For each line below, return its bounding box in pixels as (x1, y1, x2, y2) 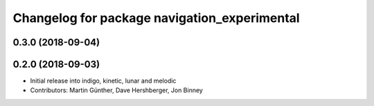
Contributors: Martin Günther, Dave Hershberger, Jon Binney (30, 86, 204, 94)
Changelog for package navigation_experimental (12, 10, 301, 25)
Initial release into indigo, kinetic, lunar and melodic (30, 76, 177, 85)
